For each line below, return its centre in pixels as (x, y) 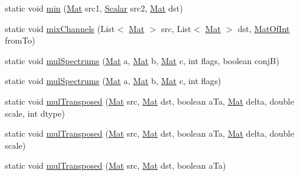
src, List (176, 28)
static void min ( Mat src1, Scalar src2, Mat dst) (94, 8)
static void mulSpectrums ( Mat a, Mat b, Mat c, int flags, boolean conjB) (142, 60)
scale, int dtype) (35, 113)
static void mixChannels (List (60, 28)
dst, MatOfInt (264, 28)
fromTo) (20, 40)
